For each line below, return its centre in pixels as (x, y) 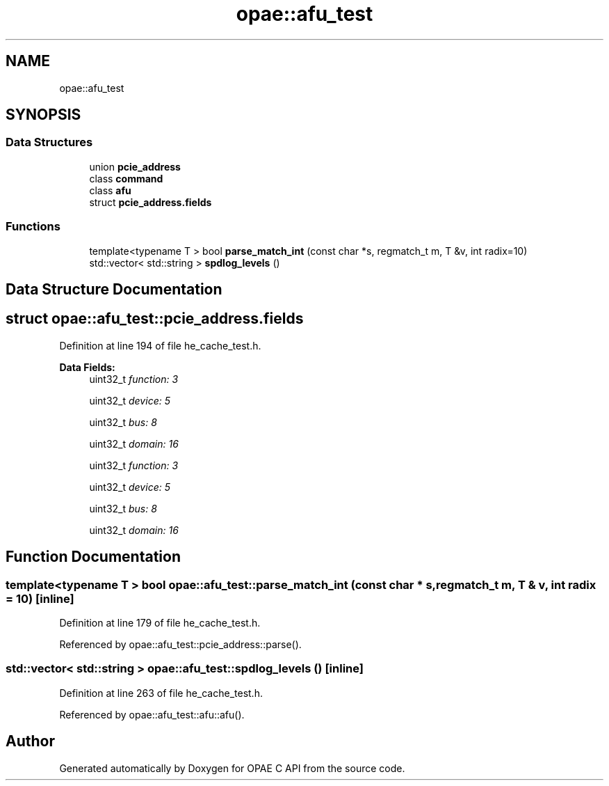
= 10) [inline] (40, 598)
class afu (110, 190)
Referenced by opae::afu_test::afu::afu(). (152, 714)
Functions (33, 227)
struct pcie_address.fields (151, 202)
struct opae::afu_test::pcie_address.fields (155, 319)
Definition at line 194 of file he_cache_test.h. (160, 345)
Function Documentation (93, 557)
